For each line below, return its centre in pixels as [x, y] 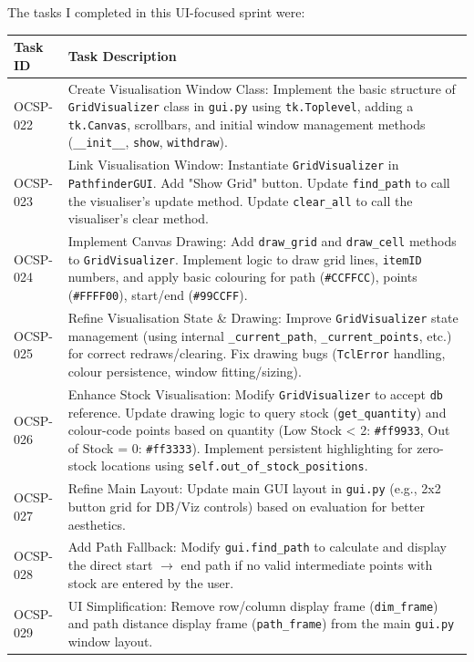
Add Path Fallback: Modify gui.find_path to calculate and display [257, 547]
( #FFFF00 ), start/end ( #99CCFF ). [158, 295]
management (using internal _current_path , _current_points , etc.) [260, 335]
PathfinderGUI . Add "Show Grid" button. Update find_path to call [259, 182]
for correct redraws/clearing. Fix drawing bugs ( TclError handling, [257, 353]
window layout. [110, 641]
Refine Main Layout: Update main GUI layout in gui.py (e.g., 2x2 [254, 488]
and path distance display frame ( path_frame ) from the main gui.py [261, 623]
